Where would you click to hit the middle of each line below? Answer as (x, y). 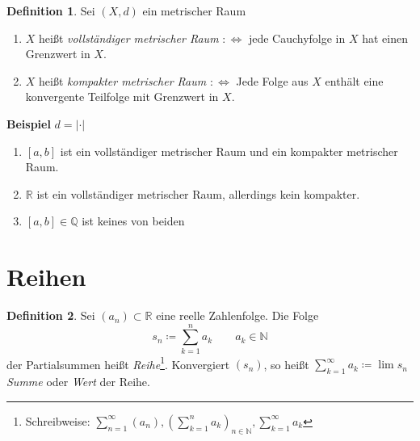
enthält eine (354, 80)
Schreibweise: (58, 420)
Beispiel (29, 123)
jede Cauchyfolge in (297, 38)
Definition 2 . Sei (51, 315)
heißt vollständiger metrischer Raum (129, 38)
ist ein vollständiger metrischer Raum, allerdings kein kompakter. (198, 193)
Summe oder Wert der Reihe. (78, 382)
